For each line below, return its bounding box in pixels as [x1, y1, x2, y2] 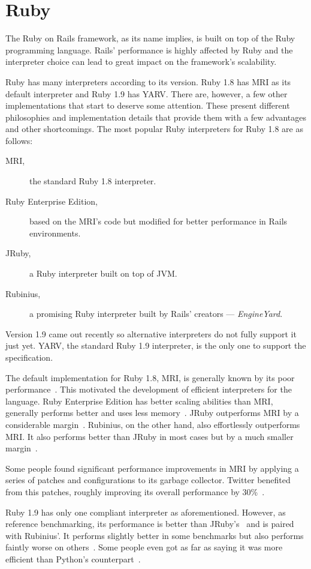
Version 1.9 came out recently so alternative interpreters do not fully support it [5, 327, 297, 340]
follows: [5, 134, 33, 146]
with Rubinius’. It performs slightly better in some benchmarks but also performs [5, 529, 304, 541]
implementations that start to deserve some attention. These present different [5, 99, 290, 112]
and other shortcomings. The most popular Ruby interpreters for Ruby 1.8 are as [5, 122, 303, 135]
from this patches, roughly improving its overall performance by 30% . [5, 485, 265, 498]
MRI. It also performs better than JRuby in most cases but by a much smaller [5, 430, 294, 442]
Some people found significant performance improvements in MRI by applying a [5, 462, 299, 474]
